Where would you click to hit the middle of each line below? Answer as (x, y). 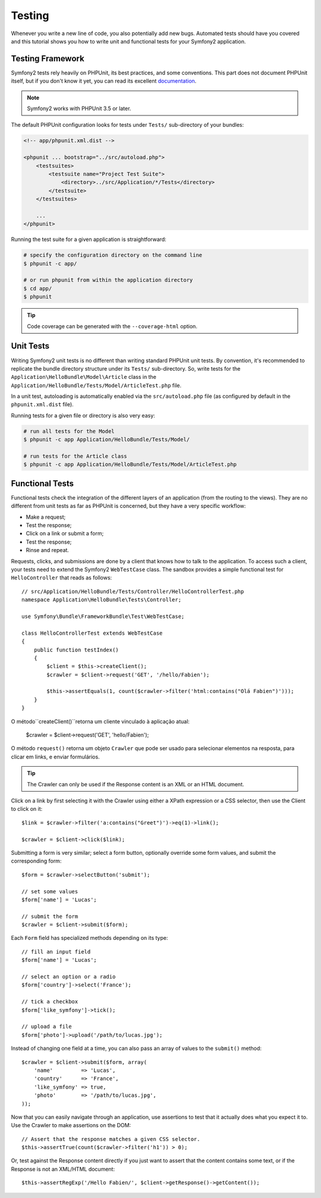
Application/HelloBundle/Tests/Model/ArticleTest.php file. (96, 385)
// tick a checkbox (50, 1002)
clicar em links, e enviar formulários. (56, 757)
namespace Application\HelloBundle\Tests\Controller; (101, 600)
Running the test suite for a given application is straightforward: (89, 239)
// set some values (50, 891)
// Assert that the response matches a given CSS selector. (111, 1139)
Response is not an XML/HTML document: (63, 1169)
